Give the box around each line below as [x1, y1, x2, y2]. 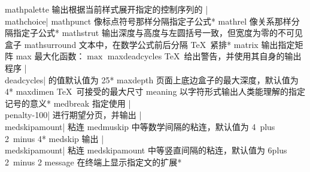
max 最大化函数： [16, 50, 85, 62]
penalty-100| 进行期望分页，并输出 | [5, 108, 142, 121]
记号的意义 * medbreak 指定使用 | [5, 96, 131, 109]
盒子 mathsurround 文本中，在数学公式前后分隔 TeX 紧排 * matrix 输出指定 [5, 38, 295, 50]
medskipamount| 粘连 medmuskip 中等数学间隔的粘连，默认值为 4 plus [5, 120, 275, 132]
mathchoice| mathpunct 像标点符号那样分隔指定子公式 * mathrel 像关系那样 [5, 14, 291, 27]
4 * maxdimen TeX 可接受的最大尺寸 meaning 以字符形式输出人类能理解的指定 [5, 85, 306, 98]
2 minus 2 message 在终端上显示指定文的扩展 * [5, 155, 182, 168]
